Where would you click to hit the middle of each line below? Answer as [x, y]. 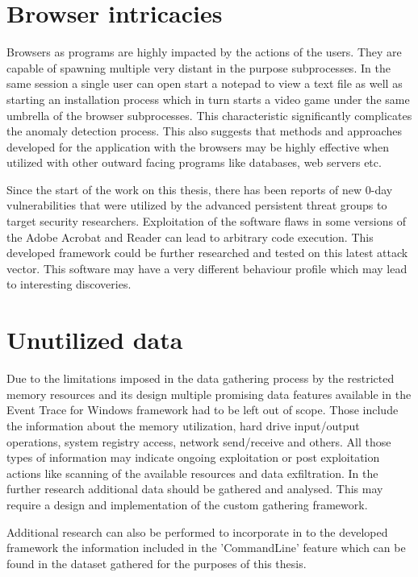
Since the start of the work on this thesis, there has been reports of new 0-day [200, 189]
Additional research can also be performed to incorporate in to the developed [197, 531]
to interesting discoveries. [69, 284]
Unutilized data [95, 340]
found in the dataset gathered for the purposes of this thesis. [157, 563]
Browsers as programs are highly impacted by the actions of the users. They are [204, 52]
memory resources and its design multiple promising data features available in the [209, 394]
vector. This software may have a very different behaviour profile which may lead [207, 268]
